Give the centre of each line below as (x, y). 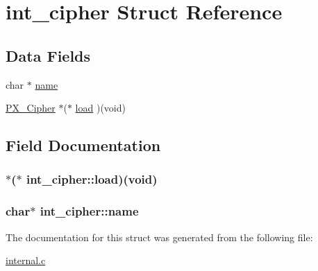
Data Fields (48, 55)
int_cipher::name (89, 211)
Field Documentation (83, 145)
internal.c (26, 260)
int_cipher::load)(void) (92, 179)
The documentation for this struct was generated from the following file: (159, 237)
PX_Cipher (31, 108)
